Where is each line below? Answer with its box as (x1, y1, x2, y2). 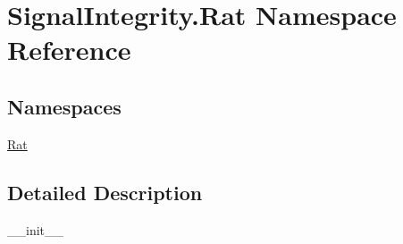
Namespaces (7, 92, 122, 120)
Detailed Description (7, 178, 203, 206)
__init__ (7, 220, 64, 239)
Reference (7, 31, 131, 68)
